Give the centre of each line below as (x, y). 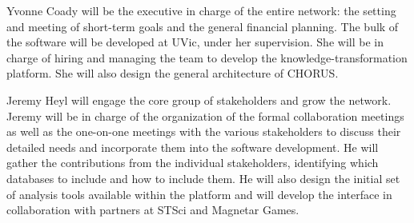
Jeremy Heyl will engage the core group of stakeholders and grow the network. (199, 100)
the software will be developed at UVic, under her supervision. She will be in (195, 42)
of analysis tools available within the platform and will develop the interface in (199, 194)
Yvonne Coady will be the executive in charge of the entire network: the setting (201, 10)
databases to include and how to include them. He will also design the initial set (203, 178)
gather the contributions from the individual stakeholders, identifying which (193, 163)
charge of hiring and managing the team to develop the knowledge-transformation (207, 57)
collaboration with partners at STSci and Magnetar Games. (153, 210)
